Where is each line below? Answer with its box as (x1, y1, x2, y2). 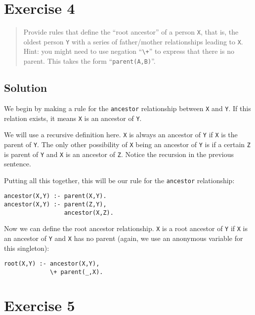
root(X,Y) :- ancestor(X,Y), (4, 260, 100, 268)
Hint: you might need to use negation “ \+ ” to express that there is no (23, 46, 234, 56)
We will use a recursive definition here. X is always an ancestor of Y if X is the (4, 129, 238, 140)
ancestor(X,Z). (64, 209, 114, 216)
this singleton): (4, 242, 49, 253)
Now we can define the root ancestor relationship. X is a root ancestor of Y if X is (4, 223, 248, 234)
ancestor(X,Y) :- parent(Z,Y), (4, 201, 107, 208)
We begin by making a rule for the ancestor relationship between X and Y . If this (4, 103, 251, 113)
